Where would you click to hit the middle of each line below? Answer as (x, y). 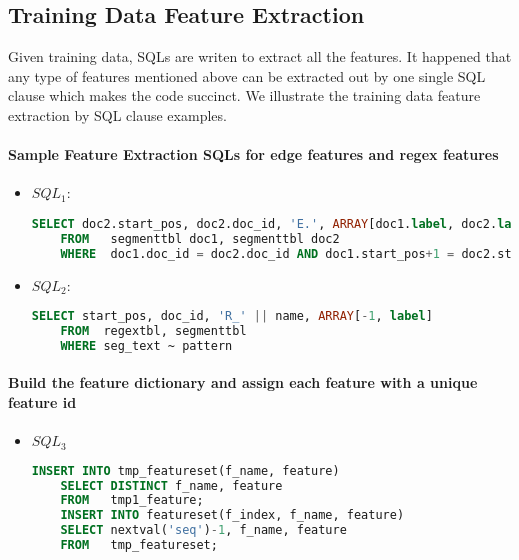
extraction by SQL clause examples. (117, 114)
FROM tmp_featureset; (139, 545)
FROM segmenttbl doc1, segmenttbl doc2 (200, 238)
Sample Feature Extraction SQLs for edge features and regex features (253, 154)
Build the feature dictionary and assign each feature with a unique (243, 382)
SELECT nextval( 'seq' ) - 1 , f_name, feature (203, 530)
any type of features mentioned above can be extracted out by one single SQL (247, 75)
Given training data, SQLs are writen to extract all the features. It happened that (260, 56)
